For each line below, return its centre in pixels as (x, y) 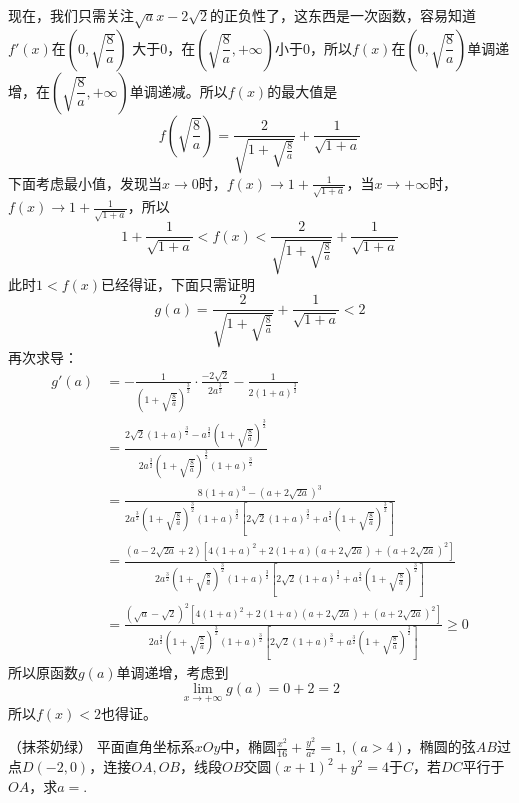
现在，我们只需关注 (71, 15)
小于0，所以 (314, 47)
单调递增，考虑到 (172, 671)
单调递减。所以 (178, 90)
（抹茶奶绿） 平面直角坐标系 (101, 746)
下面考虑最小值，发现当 (85, 182)
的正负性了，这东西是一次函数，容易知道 (343, 15)
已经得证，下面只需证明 (178, 283)
